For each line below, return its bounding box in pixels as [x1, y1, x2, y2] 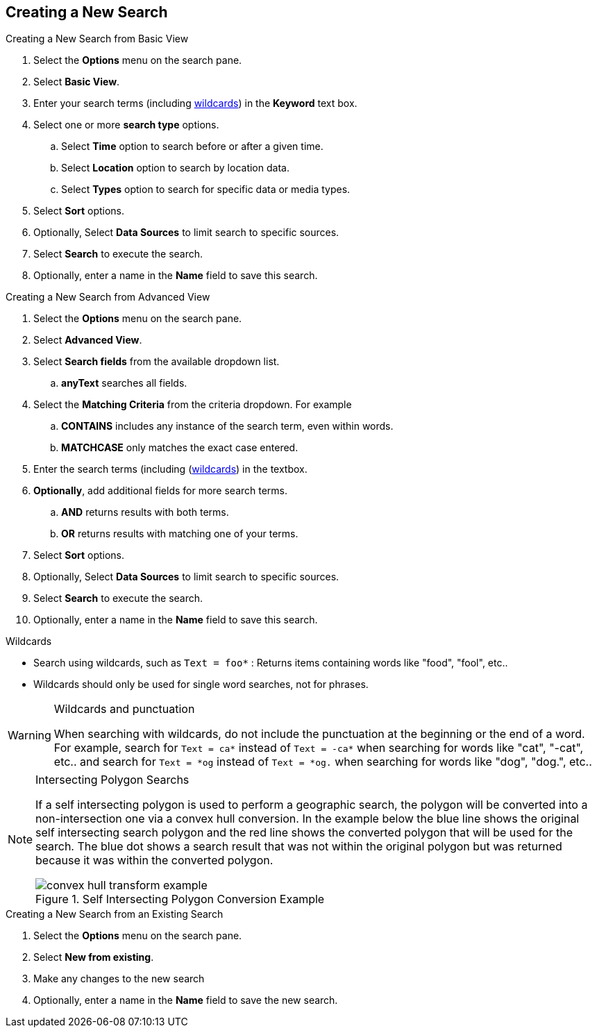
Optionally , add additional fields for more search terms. [33, 485, 288, 497]
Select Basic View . [33, 76, 120, 88]
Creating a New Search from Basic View [6, 33, 189, 45]
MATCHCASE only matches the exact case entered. [61, 442, 298, 454]
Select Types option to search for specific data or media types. [61, 183, 351, 196]
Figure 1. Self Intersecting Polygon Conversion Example [35, 892, 325, 907]
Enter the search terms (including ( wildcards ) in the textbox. [33, 463, 308, 476]
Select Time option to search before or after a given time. [61, 140, 323, 153]
